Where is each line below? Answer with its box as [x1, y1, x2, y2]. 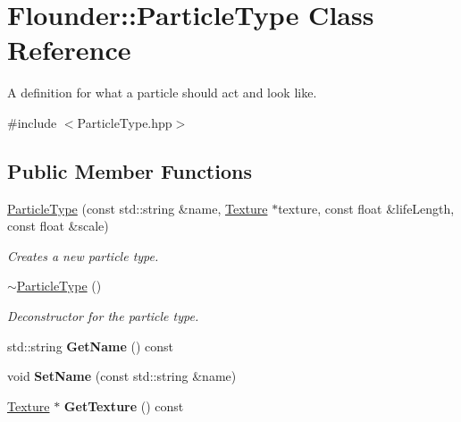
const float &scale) [7, 216, 109, 235]
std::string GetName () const [7, 336, 174, 355]
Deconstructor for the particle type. [7, 307, 199, 325]
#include [7, 113, 57, 131]
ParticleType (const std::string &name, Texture [7, 198, 268, 217]
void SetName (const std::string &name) [7, 367, 237, 385]
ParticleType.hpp [77, 113, 172, 131]
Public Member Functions [7, 156, 252, 184]
